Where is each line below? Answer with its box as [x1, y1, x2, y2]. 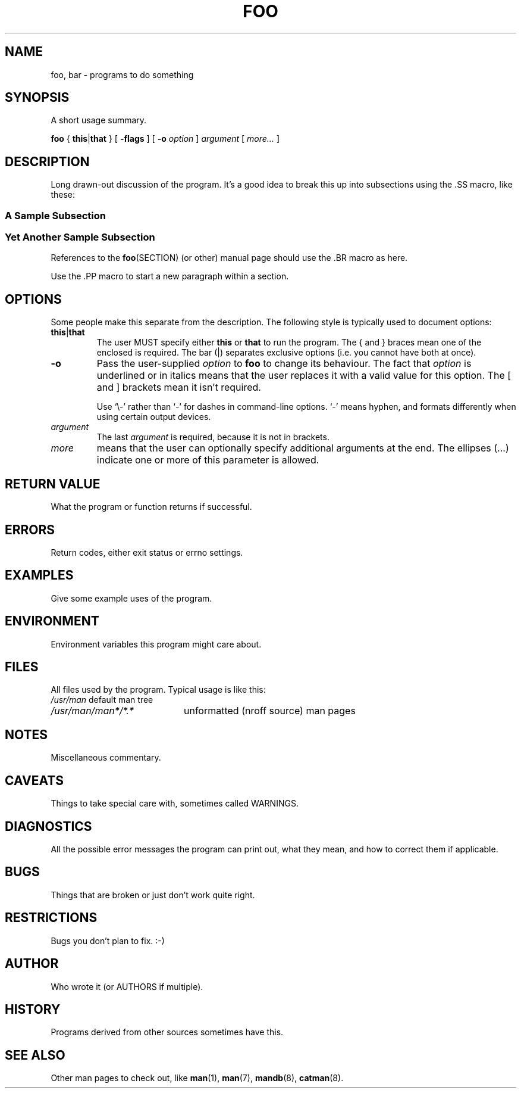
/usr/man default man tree [51, 695, 153, 705]
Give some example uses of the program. [51, 593, 212, 603]
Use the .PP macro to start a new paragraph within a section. [51, 271, 289, 282]
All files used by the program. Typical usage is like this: [51, 684, 266, 695]
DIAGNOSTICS [5, 818, 92, 834]
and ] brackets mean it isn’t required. [96, 381, 261, 394]
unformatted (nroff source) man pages [183, 705, 356, 717]
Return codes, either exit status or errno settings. [51, 547, 243, 558]
